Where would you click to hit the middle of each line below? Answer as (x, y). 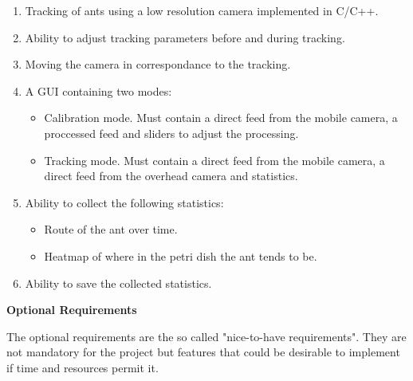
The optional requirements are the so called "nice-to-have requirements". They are (206, 336)
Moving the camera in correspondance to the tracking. (158, 64)
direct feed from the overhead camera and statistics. (171, 176)
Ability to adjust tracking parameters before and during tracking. (185, 37)
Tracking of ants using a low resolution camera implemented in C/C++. (202, 10)
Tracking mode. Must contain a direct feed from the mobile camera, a (214, 160)
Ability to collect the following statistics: (124, 202)
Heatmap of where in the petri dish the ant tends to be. (181, 255)
